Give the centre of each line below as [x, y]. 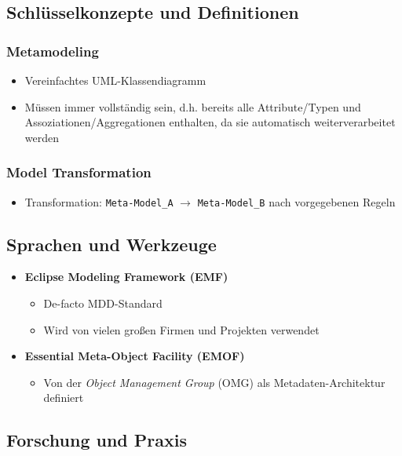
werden [42, 137]
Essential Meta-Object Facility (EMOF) [135, 356]
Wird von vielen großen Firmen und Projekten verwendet [181, 329]
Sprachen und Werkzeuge [111, 244]
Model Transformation [79, 172]
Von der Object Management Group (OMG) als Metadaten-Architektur [214, 382]
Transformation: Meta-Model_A [99, 201]
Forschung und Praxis [97, 440]
